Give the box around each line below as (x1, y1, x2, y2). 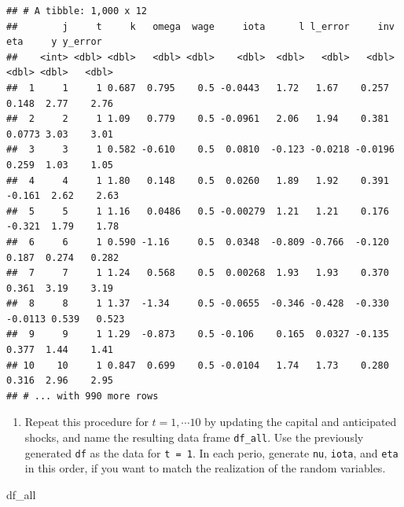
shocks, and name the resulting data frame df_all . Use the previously (24, 429, 364, 446)
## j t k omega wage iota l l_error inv (6, 20, 395, 32)
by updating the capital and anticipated (204, 413, 397, 430)
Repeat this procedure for (24, 413, 149, 430)
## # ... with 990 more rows (6, 390, 159, 402)
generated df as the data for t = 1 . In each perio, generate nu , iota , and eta (24, 444, 398, 461)
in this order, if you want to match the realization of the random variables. (24, 460, 386, 476)
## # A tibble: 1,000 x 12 (6, 6, 147, 17)
